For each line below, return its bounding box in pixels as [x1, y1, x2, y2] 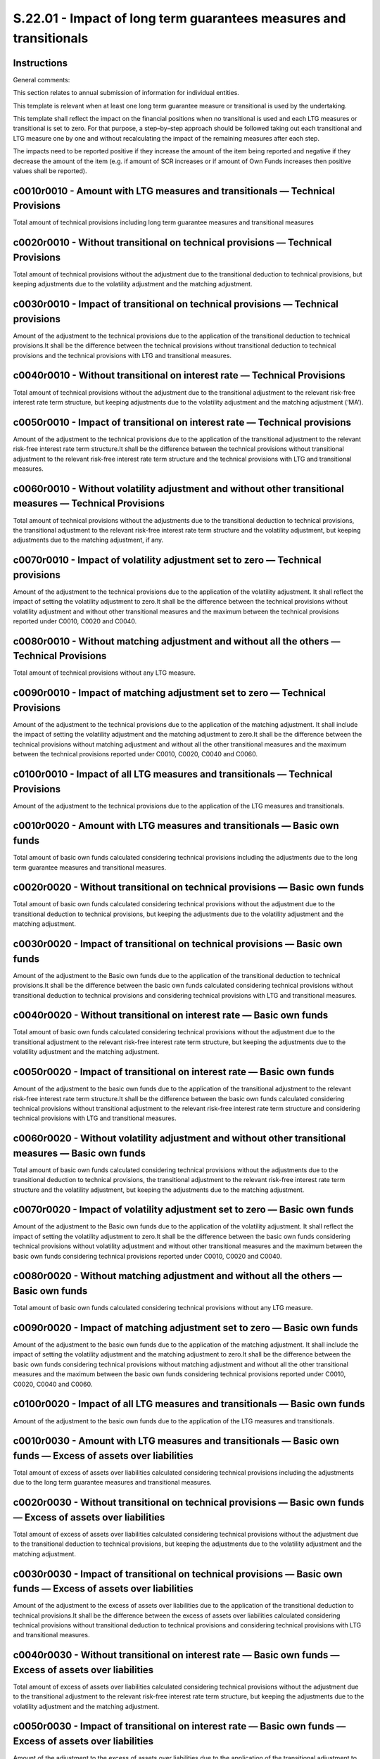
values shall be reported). [13, 166, 87, 175]
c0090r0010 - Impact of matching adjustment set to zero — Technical [13, 687, 327, 699]
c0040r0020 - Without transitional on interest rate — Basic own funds [13, 1010, 329, 1022]
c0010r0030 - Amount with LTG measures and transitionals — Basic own [13, 1435, 339, 1447]
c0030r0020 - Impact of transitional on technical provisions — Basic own [13, 938, 343, 950]
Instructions [13, 57, 68, 69]
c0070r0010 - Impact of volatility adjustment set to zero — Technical [13, 554, 322, 566]
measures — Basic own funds [13, 1147, 146, 1159]
